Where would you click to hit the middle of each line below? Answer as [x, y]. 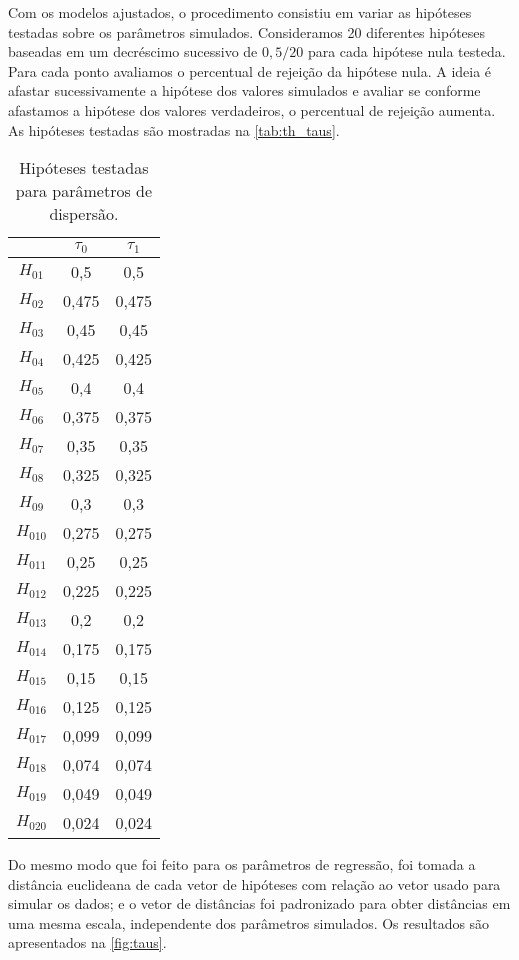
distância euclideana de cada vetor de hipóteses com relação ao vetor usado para [254, 883]
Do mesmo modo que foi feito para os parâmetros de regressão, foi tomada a [242, 864]
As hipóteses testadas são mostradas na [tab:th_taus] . [174, 129]
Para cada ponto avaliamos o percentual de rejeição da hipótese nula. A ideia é [250, 70]
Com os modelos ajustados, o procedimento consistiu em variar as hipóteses [240, 12]
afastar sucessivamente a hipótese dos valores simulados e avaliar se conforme [244, 90]
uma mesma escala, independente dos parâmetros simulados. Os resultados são [249, 922]
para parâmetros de [84, 191]
